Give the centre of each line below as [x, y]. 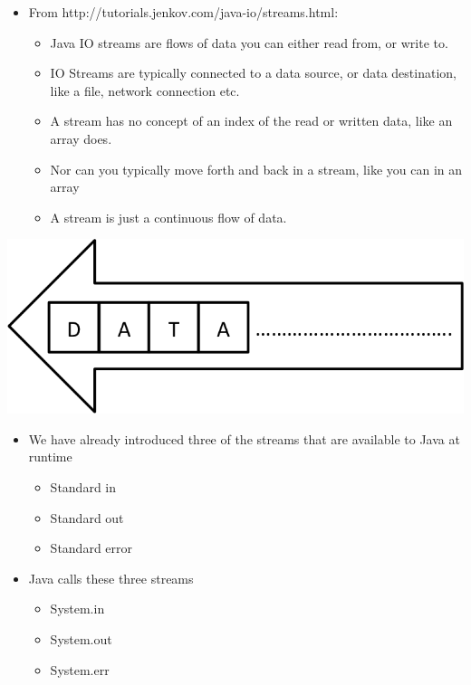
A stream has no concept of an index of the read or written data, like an [251, 121]
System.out [81, 638]
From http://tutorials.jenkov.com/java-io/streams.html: [183, 12]
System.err [80, 669]
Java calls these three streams [111, 578]
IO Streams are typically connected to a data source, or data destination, [253, 73]
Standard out [87, 517]
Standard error [91, 548]
